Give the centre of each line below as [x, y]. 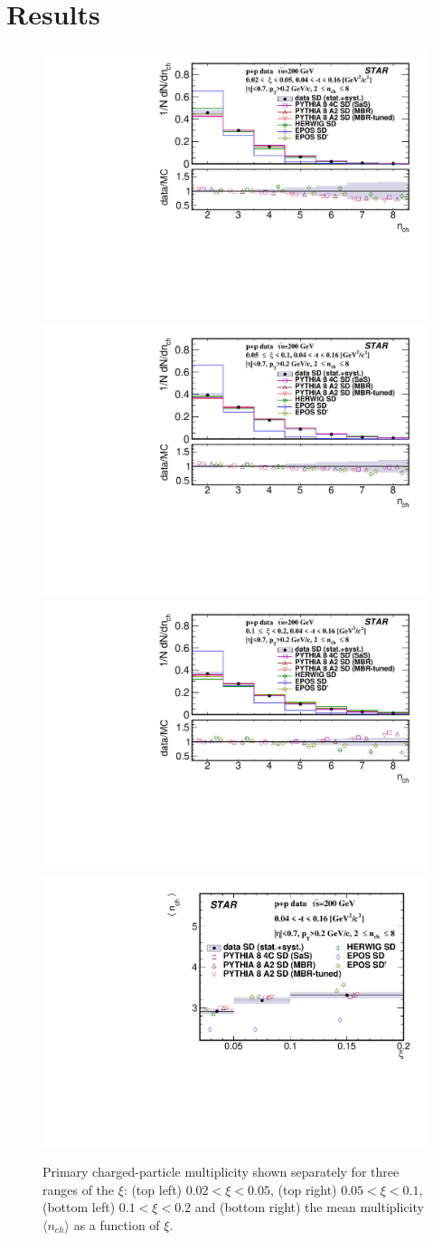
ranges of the [79, 1189]
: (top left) [153, 1189]
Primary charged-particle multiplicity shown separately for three [221, 1172]
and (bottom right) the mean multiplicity [309, 1207]
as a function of [117, 1224]
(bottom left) [79, 1207]
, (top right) [303, 1189]
